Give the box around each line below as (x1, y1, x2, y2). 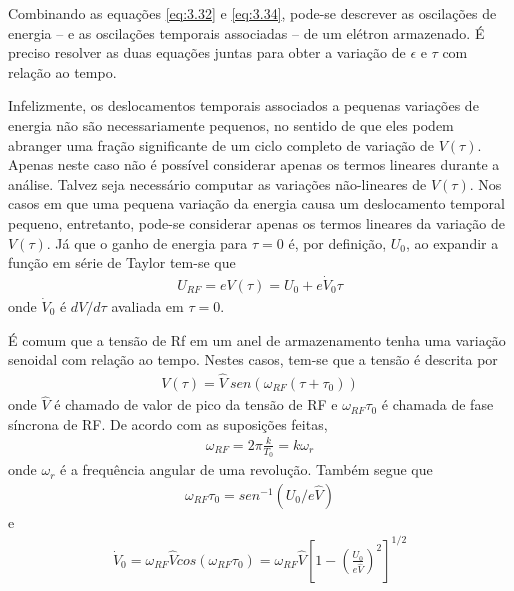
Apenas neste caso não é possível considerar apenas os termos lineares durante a (8, 154, 500, 175)
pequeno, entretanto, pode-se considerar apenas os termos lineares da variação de (8, 212, 505, 233)
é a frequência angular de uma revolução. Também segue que (60, 459, 433, 480)
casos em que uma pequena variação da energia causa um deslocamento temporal (8, 193, 505, 214)
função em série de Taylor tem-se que (8, 252, 236, 273)
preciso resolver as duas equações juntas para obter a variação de (8, 42, 406, 63)
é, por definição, (288, 232, 387, 253)
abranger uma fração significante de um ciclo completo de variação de (8, 134, 435, 155)
